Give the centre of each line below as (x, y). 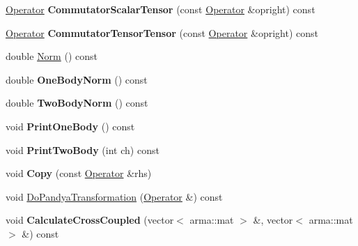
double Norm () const (52, 56)
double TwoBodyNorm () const (77, 103)
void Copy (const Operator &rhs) (79, 173)
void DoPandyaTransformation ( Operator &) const (114, 196)
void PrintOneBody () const (70, 126)
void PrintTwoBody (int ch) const (83, 149)
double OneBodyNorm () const (77, 79)
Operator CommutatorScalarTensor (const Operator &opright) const (161, 9)
